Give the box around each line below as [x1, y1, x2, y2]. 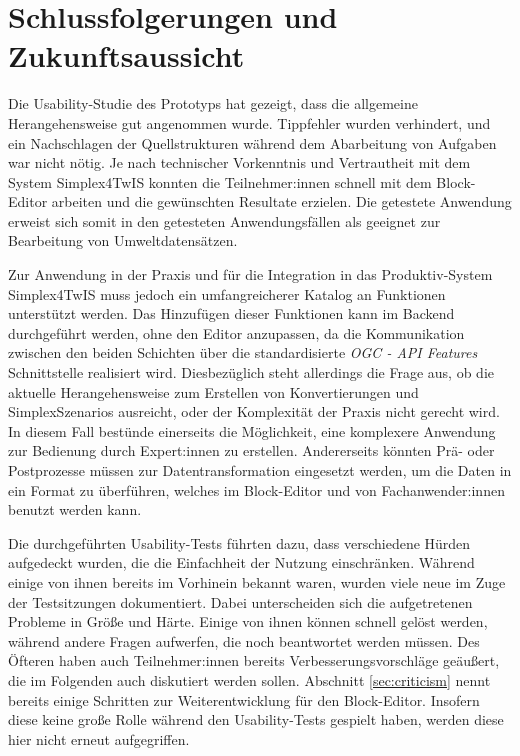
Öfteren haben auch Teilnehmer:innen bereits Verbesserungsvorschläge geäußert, [8, 650, 500, 671]
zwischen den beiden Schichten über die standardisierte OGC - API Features [8, 342, 478, 363]
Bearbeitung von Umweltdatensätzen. [8, 230, 238, 251]
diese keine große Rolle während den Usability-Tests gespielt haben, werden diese [8, 709, 504, 730]
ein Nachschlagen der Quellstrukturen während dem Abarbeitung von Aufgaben [8, 132, 497, 153]
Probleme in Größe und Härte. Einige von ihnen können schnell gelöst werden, [8, 611, 488, 632]
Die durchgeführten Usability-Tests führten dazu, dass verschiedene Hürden [8, 532, 471, 553]
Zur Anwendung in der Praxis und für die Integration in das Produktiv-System [8, 264, 493, 285]
